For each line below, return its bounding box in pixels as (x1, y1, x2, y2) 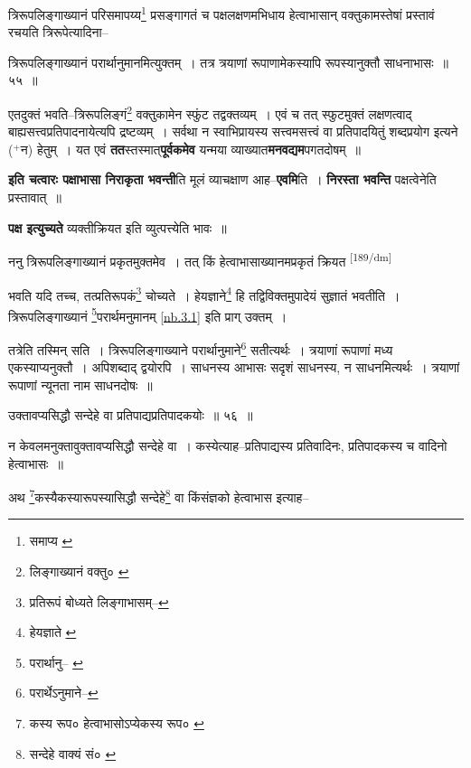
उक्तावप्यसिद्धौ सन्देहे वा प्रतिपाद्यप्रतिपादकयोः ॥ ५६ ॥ (8, 406, 253, 425)
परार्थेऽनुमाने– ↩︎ (29, 683, 99, 702)
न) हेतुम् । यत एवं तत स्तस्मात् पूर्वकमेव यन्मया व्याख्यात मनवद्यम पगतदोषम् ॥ (20, 139, 361, 158)
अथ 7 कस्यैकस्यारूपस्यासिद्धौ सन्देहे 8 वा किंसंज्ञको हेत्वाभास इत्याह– (8, 485, 309, 506)
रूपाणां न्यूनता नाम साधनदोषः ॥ (8, 375, 153, 394)
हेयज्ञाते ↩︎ (29, 623, 77, 642)
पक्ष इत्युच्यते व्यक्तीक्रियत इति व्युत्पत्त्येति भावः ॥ (8, 218, 227, 237)
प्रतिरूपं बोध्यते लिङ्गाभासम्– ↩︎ (29, 592, 169, 611)
